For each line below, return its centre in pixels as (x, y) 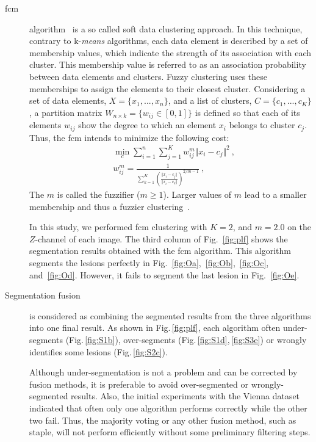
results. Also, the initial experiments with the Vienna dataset (185, 396)
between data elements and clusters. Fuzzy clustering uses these (149, 76)
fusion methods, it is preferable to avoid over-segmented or (139, 384)
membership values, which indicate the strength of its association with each (171, 52)
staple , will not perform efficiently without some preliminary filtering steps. (170, 432)
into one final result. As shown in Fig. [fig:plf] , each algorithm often (155, 328)
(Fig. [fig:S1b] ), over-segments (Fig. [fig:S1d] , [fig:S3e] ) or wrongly (186, 339)
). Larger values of (197, 194)
